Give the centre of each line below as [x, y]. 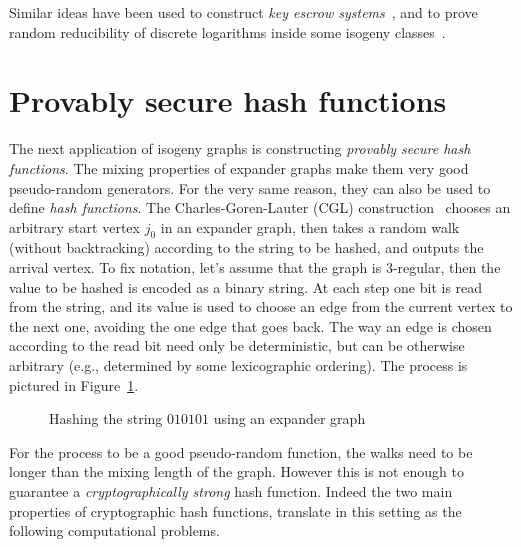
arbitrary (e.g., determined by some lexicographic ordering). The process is [238, 365]
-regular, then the [446, 267]
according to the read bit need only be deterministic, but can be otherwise [237, 345]
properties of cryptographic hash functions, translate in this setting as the [235, 510]
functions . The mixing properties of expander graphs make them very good [239, 167]
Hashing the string [106, 418]
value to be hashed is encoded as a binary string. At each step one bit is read [246, 286]
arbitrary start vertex [74, 226]
